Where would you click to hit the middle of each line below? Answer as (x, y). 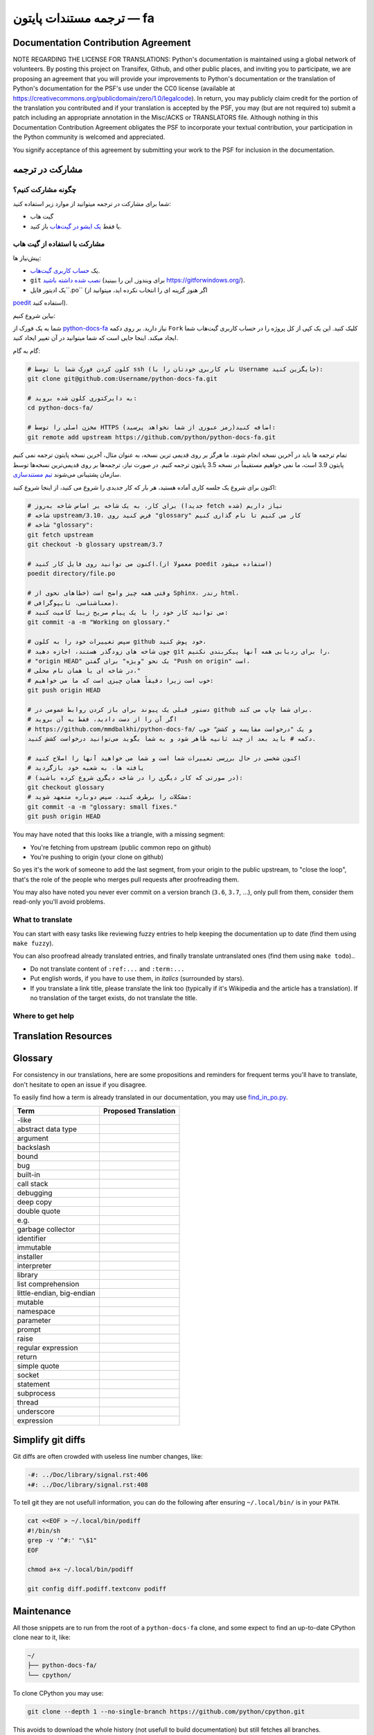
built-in (29, 1174)
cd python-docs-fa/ (60, 408)
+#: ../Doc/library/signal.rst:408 (88, 1484)
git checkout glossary (66, 787)
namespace (36, 1311)
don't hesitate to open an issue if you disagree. (80, 1084)
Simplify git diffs (49, 1440)
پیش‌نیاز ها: (27, 257)
